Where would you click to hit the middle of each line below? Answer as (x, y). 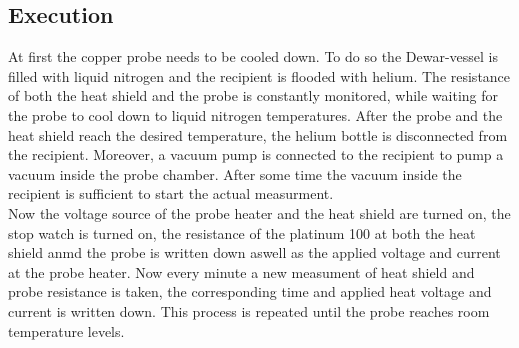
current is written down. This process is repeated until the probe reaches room (249, 310)
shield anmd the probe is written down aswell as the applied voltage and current (254, 252)
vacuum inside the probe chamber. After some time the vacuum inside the (235, 173)
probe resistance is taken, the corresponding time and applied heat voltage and (250, 291)
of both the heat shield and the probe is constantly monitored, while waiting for (253, 95)
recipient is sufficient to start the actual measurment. (171, 193)
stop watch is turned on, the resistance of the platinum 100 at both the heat (242, 232)
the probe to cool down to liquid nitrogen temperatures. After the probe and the (255, 114)
